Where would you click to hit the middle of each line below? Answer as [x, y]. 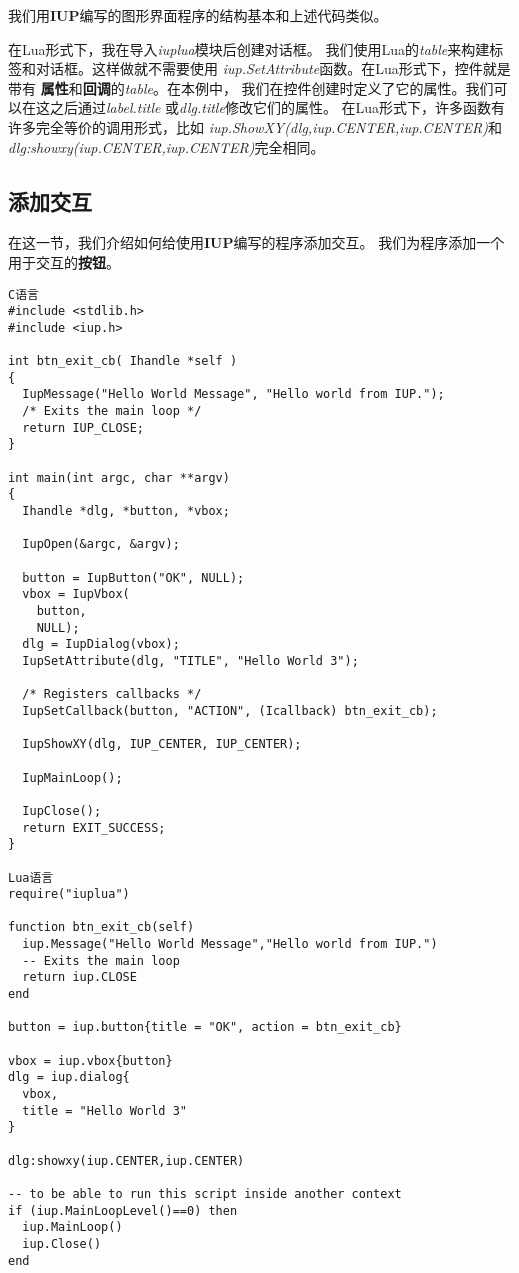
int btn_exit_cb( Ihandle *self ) [123, 361]
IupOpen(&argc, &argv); [101, 544]
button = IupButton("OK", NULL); [133, 577]
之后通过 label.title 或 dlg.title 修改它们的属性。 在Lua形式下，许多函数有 [277, 107]
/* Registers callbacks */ [112, 694]
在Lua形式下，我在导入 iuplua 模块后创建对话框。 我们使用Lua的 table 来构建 [249, 48]
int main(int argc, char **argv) [119, 477]
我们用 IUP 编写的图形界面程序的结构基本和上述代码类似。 [198, 15]
